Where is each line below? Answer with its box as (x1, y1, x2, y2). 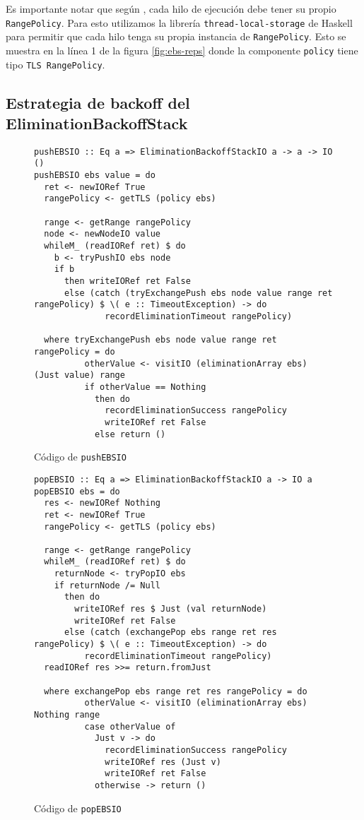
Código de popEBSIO (34, 800, 122, 815)
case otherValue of (84, 721, 176, 732)
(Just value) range (34, 370, 125, 381)
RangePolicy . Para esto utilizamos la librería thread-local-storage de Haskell (6, 15, 353, 30)
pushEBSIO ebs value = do (34, 170, 155, 181)
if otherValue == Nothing (84, 381, 206, 392)
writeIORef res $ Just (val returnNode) (74, 604, 267, 614)
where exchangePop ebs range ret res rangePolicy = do (44, 686, 307, 696)
